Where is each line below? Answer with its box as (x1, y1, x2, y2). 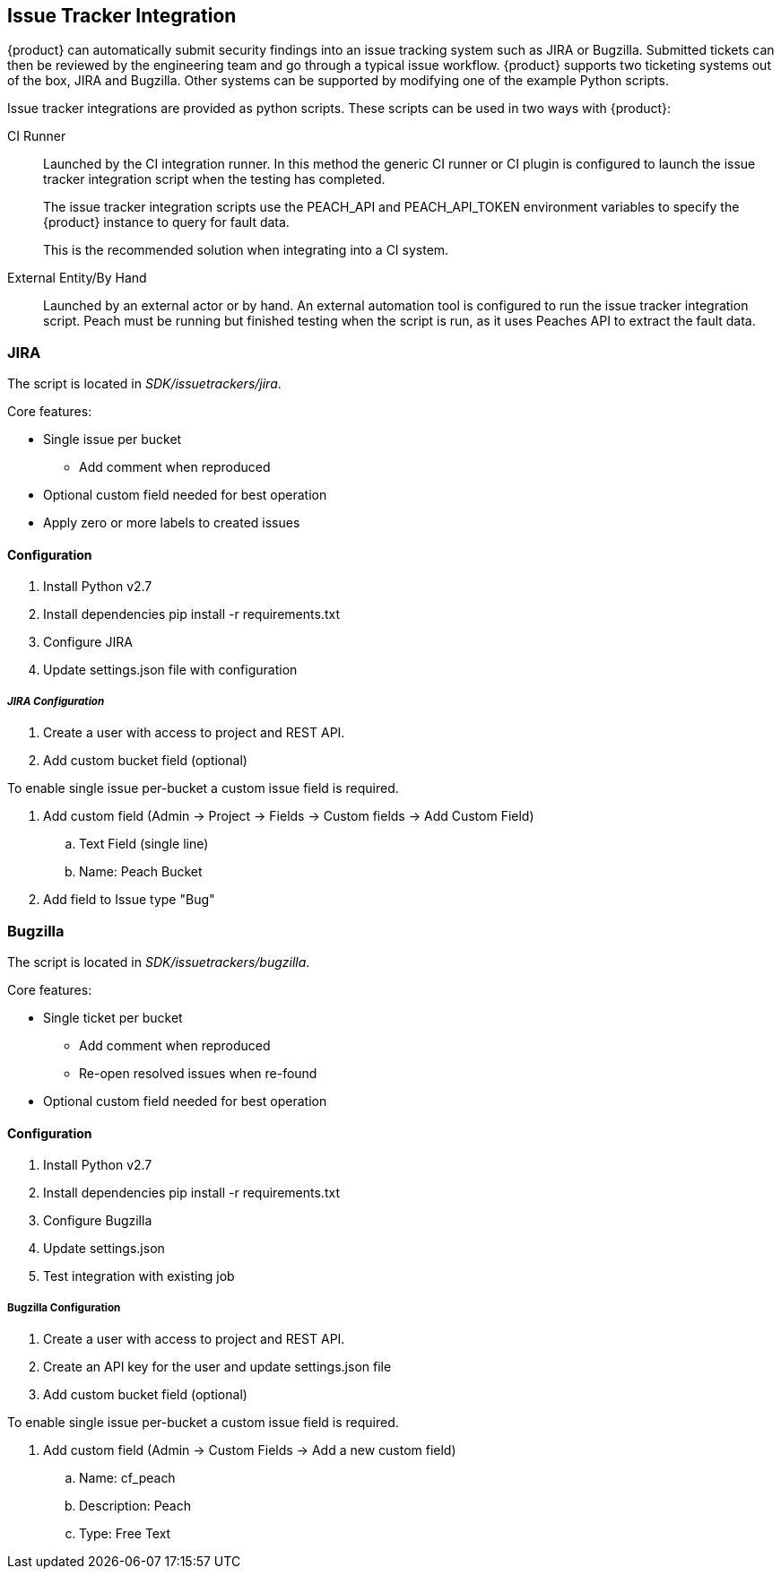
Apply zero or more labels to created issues (43, 515, 300, 531)
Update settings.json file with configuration (43, 662, 298, 678)
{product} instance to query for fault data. (43, 214, 290, 231)
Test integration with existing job (43, 1268, 235, 1284)
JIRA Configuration (7, 694, 105, 708)
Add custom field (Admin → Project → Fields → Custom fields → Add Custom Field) (43, 808, 534, 824)
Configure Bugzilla (43, 1213, 152, 1229)
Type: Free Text (79, 1525, 171, 1541)
